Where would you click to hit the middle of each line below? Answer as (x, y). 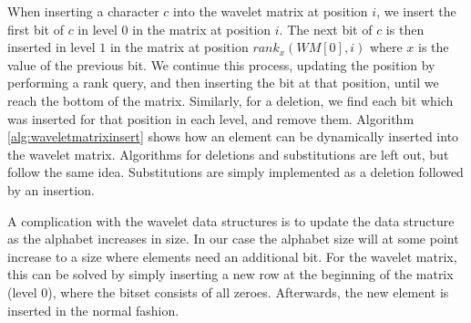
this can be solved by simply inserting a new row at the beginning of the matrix (230, 274)
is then (405, 29)
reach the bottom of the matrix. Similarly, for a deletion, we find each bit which (230, 100)
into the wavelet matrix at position (271, 11)
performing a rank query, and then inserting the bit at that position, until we (223, 83)
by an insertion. (51, 189)
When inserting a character (83, 11)
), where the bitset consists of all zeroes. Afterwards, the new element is (248, 292)
